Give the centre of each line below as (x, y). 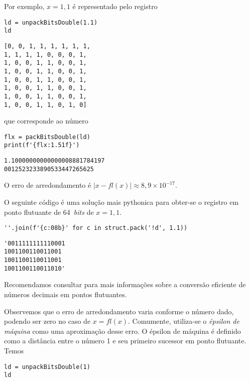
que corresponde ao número (46, 121)
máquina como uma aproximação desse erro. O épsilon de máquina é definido (122, 331)
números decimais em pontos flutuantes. (66, 294)
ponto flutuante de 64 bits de (49, 212)
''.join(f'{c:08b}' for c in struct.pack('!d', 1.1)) (96, 228)
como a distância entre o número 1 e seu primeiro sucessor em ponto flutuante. (125, 341)
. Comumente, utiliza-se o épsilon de (183, 321)
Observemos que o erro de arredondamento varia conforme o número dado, (119, 311)
